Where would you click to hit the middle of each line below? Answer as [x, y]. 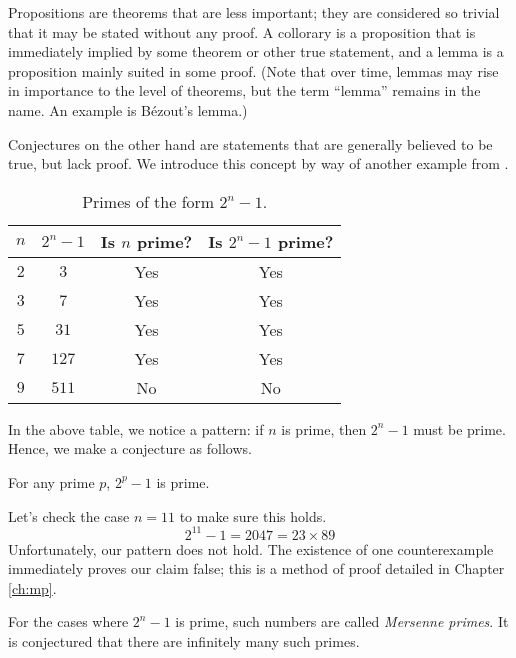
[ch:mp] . [32, 587]
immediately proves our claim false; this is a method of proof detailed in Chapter [256, 568]
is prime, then [324, 428]
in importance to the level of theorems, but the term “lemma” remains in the [244, 90]
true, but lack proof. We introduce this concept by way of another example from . [258, 163]
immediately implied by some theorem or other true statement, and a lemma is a [256, 51]
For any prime [51, 481]
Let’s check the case [69, 515]
